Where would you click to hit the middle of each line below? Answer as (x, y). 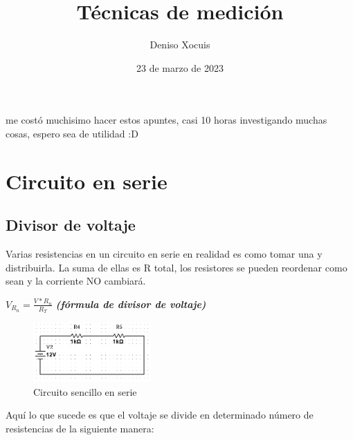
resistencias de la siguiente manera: (80, 428)
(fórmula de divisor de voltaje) (131, 304)
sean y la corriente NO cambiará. (76, 281)
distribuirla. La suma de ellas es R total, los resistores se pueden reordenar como (176, 267)
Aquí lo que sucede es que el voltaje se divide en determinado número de (160, 415)
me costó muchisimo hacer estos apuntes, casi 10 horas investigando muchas (166, 120)
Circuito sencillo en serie (85, 391)
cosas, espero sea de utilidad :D (72, 133)
